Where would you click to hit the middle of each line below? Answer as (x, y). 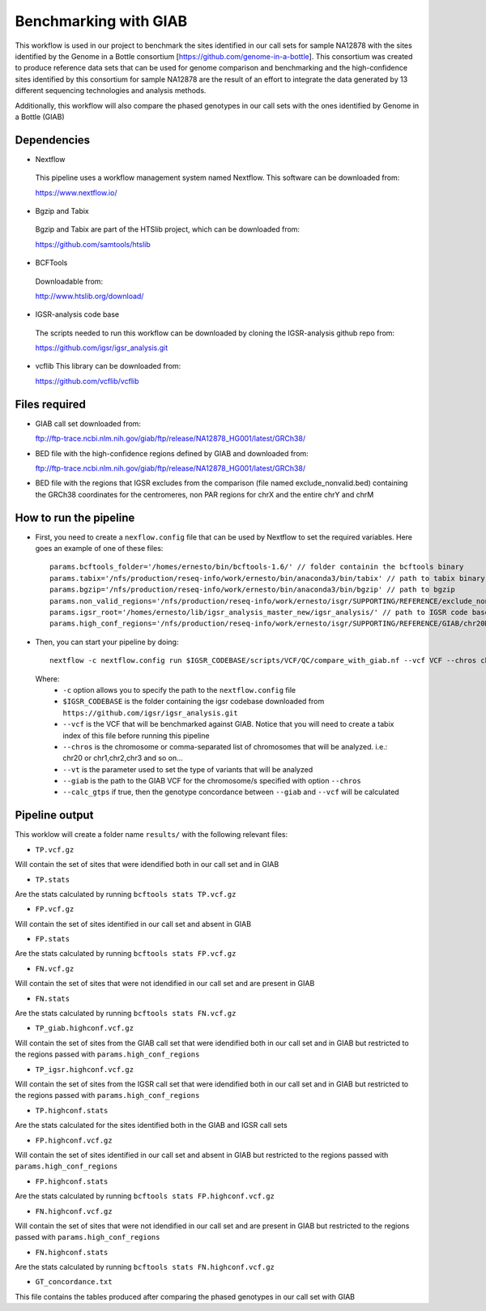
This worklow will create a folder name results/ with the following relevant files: (151, 835)
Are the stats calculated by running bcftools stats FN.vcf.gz (126, 1014)
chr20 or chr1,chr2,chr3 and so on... (123, 758)
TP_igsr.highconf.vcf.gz (84, 1069)
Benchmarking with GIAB (101, 21)
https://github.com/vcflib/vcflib (87, 381)
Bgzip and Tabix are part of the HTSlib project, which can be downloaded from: (167, 229)
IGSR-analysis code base (77, 314)
